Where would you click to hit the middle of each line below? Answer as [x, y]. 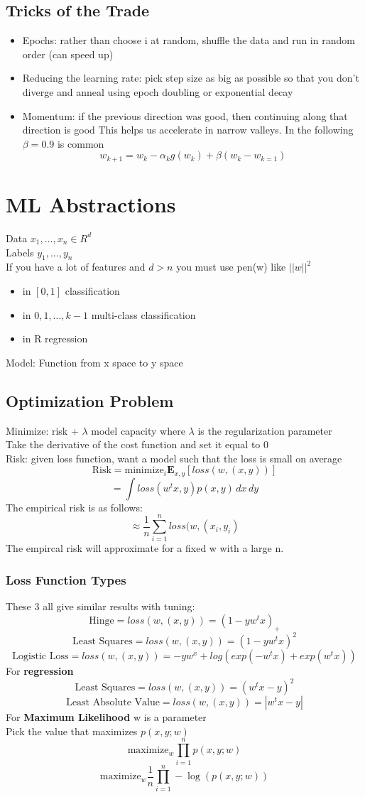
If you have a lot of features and [76, 267]
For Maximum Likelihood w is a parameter [106, 717]
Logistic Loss [40, 657]
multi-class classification [143, 314]
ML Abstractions [91, 204]
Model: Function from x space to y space [94, 362]
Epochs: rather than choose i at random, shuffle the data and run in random [189, 40]
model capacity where [138, 430]
